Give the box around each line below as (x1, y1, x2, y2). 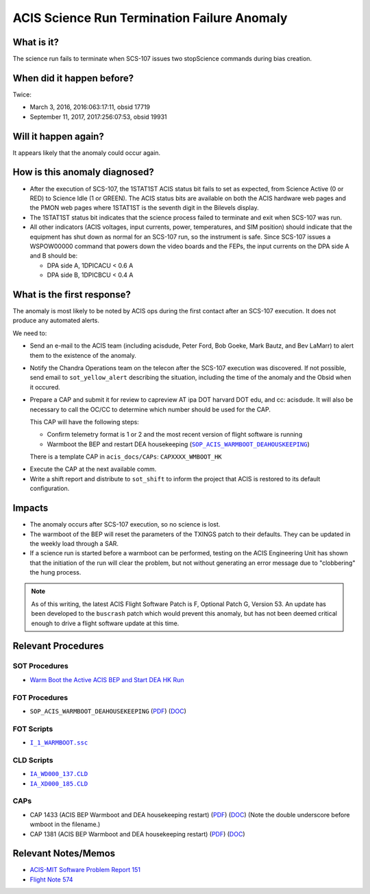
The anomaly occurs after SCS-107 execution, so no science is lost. (29, 520, 221, 529)
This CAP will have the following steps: (29, 418, 140, 426)
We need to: (12, 329, 47, 337)
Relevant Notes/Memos (12, 847, 116, 860)
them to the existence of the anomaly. (29, 351, 137, 359)
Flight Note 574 (29, 875, 73, 884)
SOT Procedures (12, 662, 69, 671)
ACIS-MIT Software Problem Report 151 (29, 866, 140, 874)
